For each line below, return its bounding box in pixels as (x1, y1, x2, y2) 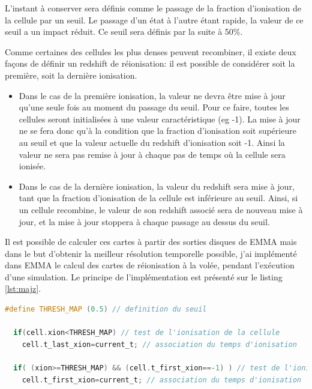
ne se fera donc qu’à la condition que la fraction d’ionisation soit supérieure (19, 124, 296, 137)
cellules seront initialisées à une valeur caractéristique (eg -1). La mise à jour (19, 112, 301, 125)
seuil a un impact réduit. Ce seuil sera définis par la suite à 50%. (5, 25, 243, 38)
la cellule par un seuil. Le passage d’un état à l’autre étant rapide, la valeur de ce (5, 13, 304, 26)
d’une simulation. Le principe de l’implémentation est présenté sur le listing (5, 270, 283, 283)
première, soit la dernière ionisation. (5, 68, 137, 81)
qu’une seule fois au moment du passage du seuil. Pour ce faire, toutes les (19, 101, 289, 113)
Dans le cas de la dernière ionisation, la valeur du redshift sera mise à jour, (19, 179, 295, 192)
